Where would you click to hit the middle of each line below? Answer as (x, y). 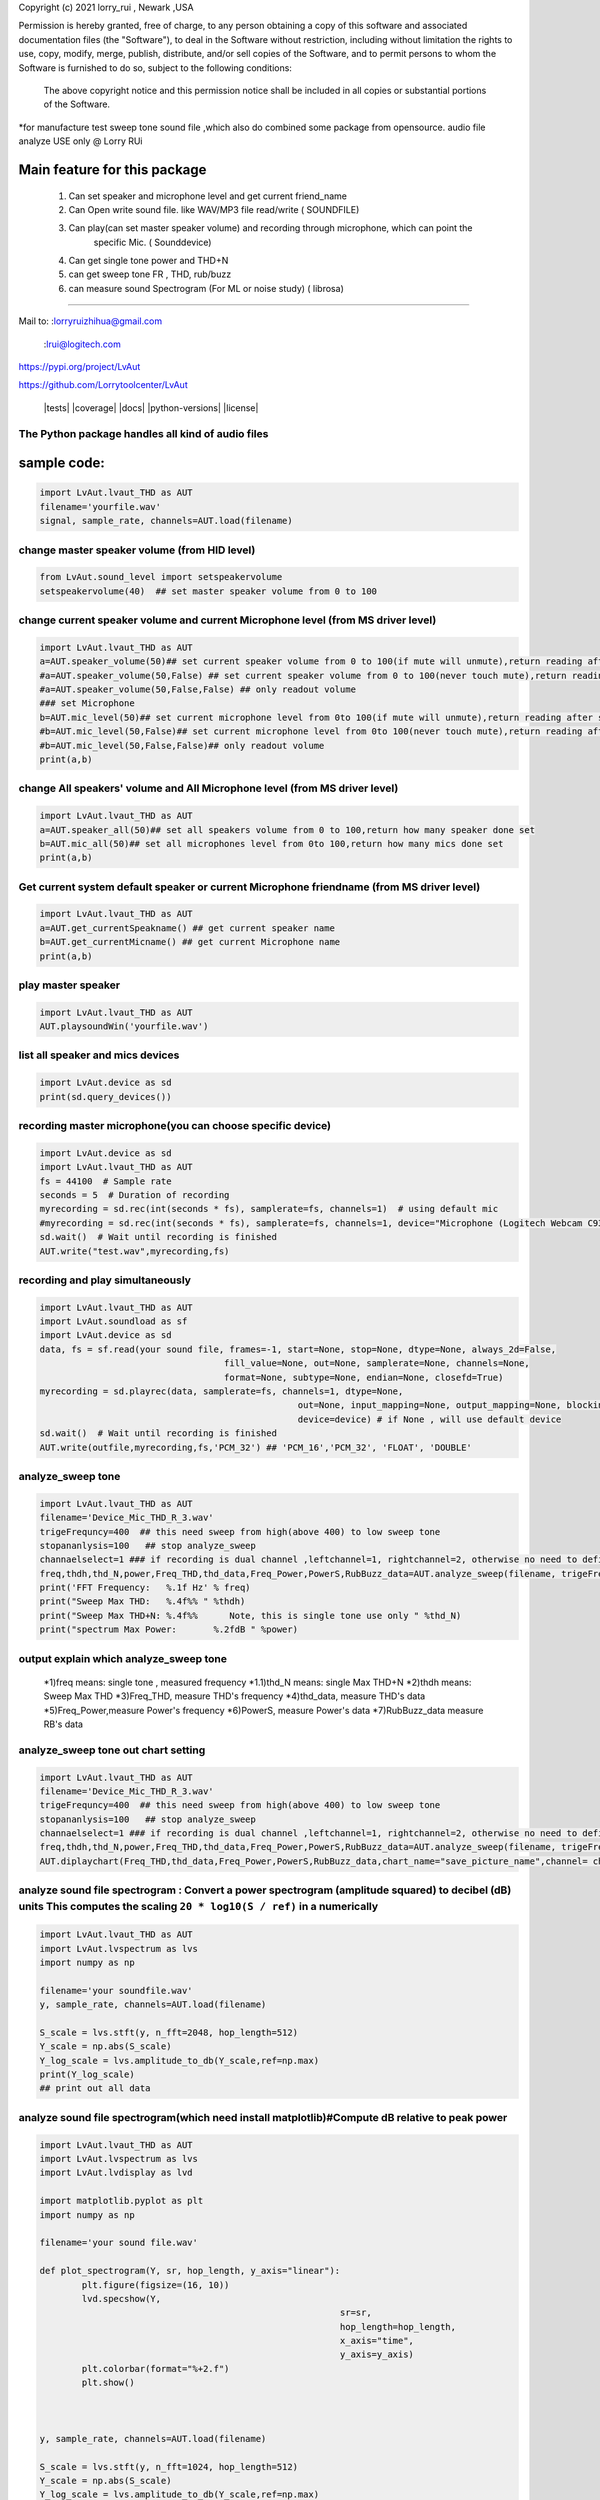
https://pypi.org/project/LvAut (79, 367)
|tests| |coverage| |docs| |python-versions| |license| (151, 407)
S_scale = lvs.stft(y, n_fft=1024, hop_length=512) (169, 2466)
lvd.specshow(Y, (121, 2298)
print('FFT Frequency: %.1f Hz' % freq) (145, 1588)
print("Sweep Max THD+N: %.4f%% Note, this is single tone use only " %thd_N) (250, 1615)
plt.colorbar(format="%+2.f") (155, 2368)
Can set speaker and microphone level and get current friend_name (207, 196)
